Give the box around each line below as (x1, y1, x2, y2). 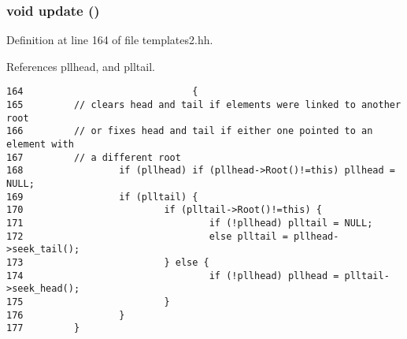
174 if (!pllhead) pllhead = (6, 270, 339, 281)
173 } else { (6, 256, 209, 268)
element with (6, 139, 74, 151)
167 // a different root (6, 151, 181, 163)
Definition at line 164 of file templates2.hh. (6, 32, 213, 48)
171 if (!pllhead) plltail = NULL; (6, 217, 373, 229)
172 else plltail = (6, 230, 288, 242)
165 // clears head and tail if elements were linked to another (6, 99, 401, 111)
